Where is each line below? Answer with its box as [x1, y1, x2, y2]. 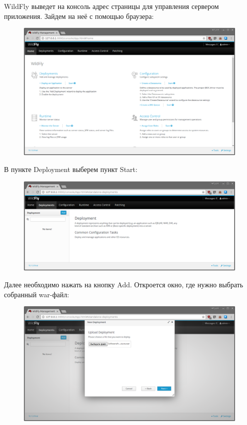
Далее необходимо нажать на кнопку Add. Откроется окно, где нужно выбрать [4, 279, 244, 289]
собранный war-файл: [4, 289, 69, 299]
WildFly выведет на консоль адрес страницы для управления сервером [4, 1, 219, 11]
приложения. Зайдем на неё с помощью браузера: [4, 10, 154, 21]
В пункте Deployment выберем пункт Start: [4, 164, 137, 174]
